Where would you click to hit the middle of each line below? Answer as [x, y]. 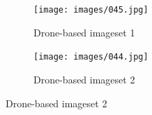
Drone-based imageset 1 [84, 32]
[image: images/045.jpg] [91, 10]
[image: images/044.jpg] [91, 57]
